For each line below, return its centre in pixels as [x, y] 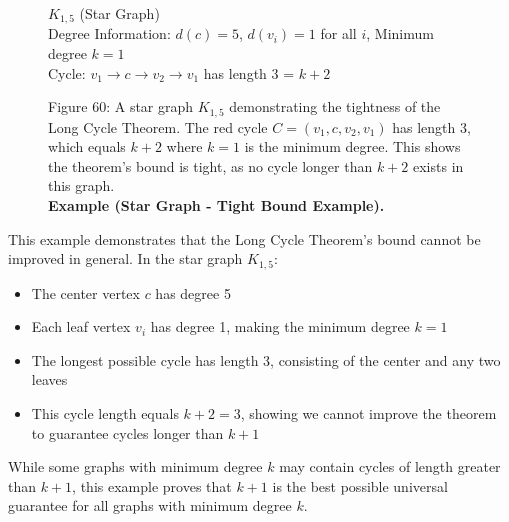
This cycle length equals [105, 413]
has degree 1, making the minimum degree [280, 326]
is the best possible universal [360, 485]
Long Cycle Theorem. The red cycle [158, 126]
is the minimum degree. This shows [352, 146]
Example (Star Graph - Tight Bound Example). [216, 205]
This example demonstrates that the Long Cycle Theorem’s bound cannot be [244, 238]
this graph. [81, 185]
